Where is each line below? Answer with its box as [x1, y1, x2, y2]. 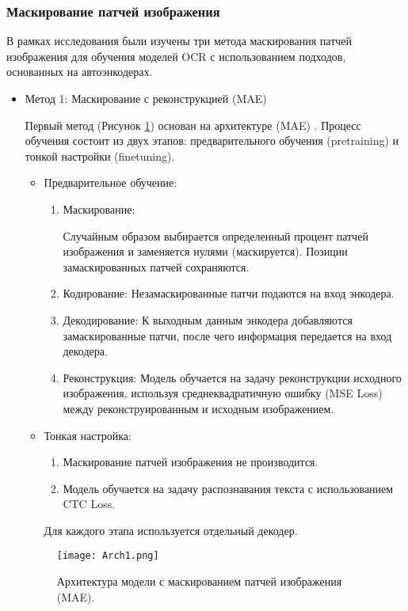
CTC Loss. [63, 495, 116, 512]
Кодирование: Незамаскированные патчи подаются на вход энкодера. [63, 285, 395, 302]
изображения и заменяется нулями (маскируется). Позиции [63, 243, 348, 260]
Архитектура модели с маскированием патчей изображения [56, 573, 342, 590]
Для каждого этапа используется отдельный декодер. [44, 522, 298, 538]
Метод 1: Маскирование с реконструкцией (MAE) [25, 90, 267, 106]
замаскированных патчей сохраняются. [63, 258, 250, 275]
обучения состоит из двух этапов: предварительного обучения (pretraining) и [25, 132, 399, 149]
